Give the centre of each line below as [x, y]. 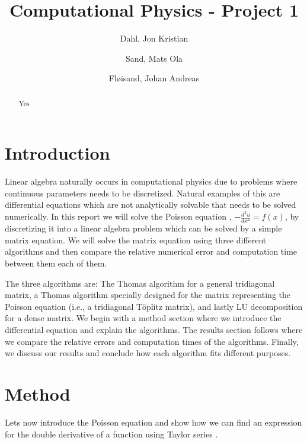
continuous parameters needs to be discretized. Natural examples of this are [143, 193]
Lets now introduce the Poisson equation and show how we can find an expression [153, 422]
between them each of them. [56, 263]
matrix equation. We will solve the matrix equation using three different [136, 240]
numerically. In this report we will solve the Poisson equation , [118, 216]
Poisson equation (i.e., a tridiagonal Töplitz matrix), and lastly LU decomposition [154, 306]
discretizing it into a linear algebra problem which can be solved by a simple [143, 228]
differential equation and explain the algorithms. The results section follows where [154, 330]
